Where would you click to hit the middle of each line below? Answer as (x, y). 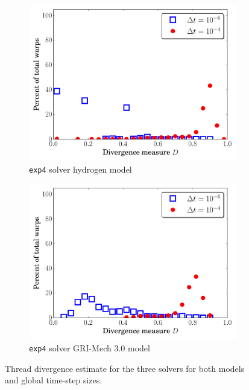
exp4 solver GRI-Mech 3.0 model (90, 347)
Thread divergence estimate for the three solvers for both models (125, 368)
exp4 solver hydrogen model (80, 169)
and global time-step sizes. (54, 380)
